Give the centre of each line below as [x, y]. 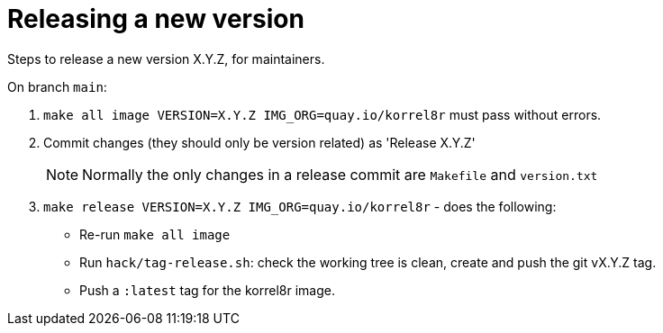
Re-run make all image [155, 234]
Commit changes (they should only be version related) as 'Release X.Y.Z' [259, 142]
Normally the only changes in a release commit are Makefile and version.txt [340, 174]
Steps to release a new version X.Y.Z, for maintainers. [166, 58]
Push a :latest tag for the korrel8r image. [207, 290]
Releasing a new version [156, 19]
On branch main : [57, 86]
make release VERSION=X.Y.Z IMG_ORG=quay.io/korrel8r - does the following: [300, 206]
